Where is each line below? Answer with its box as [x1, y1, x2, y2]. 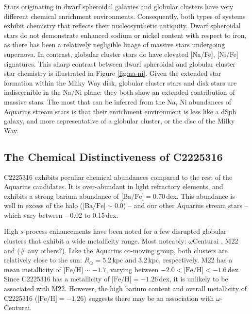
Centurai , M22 [192, 236, 238, 246]
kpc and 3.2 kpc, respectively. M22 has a [112, 255, 233, 265]
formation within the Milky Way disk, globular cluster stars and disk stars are [4, 77, 237, 87]
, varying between [106, 264, 159, 274]
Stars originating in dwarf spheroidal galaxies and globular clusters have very [4, 1, 234, 11]
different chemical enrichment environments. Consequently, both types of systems [4, 11, 246, 21]
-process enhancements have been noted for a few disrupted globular [23, 226, 227, 236]
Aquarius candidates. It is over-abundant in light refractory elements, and [4, 181, 223, 192]
